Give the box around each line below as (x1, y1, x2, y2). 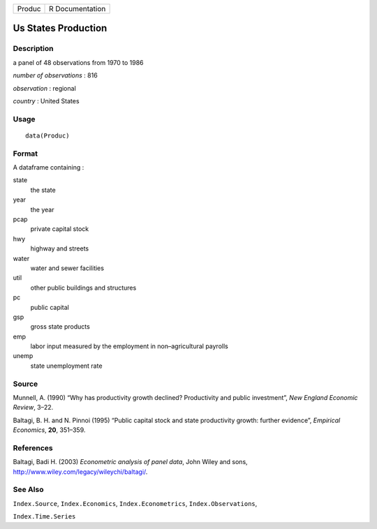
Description (13, 44, 54, 54)
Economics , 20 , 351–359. (13, 426, 86, 434)
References (13, 443, 53, 453)
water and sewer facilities (30, 264, 105, 272)
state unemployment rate (30, 362, 103, 370)
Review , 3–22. (13, 403, 54, 412)
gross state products (30, 322, 90, 331)
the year (30, 205, 54, 214)
